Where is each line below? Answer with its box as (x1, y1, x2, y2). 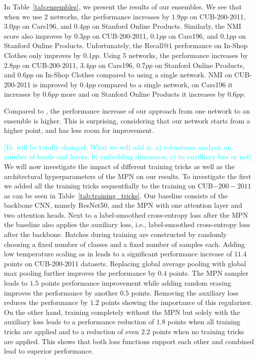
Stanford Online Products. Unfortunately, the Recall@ (4, 40, 169, 51)
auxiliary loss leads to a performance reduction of (4, 316, 154, 327)
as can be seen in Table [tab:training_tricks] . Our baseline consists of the (4, 190, 228, 200)
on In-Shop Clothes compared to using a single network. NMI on (35, 69, 232, 80)
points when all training (167, 316, 241, 327)
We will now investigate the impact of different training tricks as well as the (4, 161, 235, 171)
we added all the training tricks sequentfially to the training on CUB (4, 180, 213, 191)
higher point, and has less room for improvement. (4, 125, 154, 135)
